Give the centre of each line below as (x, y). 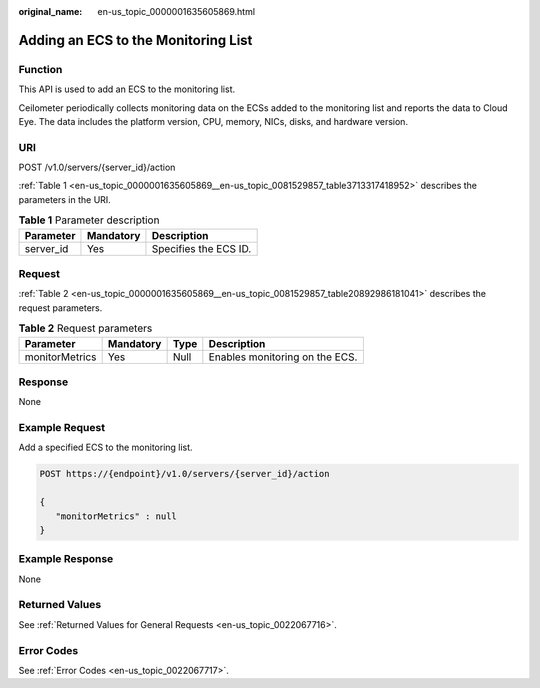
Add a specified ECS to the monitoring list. (106, 447)
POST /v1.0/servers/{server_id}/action (97, 167)
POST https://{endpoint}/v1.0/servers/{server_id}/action (184, 474)
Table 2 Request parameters (85, 328)
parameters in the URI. (65, 199)
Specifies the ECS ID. (201, 248)
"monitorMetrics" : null (116, 516)
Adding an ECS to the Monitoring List (135, 40)
